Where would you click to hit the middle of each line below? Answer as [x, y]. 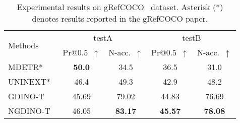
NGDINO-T [29, 111]
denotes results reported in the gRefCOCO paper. [120, 18]
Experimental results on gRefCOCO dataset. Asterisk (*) [120, 7]
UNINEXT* [29, 81]
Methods [23, 45]
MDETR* [26, 67]
